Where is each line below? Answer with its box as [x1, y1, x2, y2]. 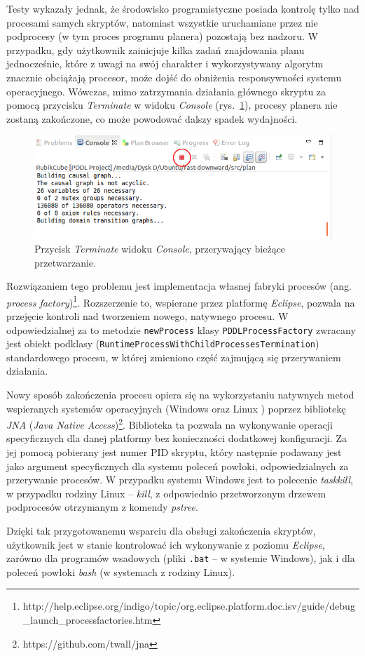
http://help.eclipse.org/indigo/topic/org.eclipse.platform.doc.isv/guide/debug [22, 598, 355, 613]
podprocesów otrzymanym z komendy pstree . [6, 500, 198, 514]
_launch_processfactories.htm [22, 613, 153, 627]
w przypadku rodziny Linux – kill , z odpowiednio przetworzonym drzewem [6, 486, 326, 500]
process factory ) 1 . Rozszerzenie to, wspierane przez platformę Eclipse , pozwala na [6, 293, 355, 309]
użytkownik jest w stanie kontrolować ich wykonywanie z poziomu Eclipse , [6, 537, 325, 551]
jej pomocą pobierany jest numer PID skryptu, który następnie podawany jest [6, 445, 342, 460]
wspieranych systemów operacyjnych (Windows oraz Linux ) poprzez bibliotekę [6, 401, 346, 415]
